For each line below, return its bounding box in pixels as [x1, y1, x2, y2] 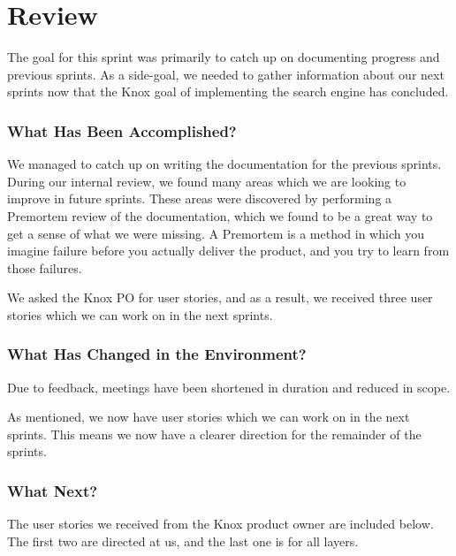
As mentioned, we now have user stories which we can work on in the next [7, 407, 410, 426]
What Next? [7, 479, 98, 501]
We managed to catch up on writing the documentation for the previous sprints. [7, 155, 442, 173]
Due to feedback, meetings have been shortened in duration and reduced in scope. [7, 377, 451, 396]
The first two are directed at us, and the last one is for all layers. [7, 531, 359, 550]
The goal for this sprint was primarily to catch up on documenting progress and [7, 48, 440, 66]
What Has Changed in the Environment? [7, 343, 307, 365]
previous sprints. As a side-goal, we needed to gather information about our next [7, 65, 445, 83]
